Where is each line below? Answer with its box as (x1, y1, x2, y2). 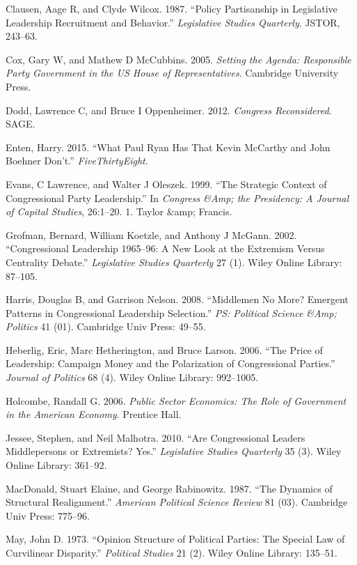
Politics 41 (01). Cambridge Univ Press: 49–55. (6, 319, 206, 334)
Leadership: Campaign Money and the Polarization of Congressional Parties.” (6, 356, 335, 371)
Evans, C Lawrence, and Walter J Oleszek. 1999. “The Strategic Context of (6, 176, 327, 191)
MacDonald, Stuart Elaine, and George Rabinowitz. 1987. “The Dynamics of (6, 481, 333, 495)
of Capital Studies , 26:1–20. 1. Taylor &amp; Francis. (6, 204, 232, 219)
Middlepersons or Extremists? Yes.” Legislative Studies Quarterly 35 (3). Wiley (6, 444, 342, 458)
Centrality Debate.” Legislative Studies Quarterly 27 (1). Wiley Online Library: (6, 254, 342, 269)
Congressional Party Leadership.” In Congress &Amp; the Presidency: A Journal (6, 190, 349, 205)
